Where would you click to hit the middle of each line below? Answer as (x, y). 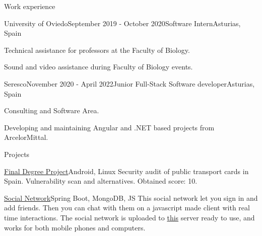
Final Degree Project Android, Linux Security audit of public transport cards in (126, 171)
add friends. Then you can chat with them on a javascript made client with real (127, 208)
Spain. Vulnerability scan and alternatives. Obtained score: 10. (101, 181)
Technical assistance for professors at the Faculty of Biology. (97, 50)
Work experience (30, 6)
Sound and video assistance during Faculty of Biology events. (99, 67)
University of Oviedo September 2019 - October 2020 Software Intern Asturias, (122, 23)
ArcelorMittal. (26, 137)
